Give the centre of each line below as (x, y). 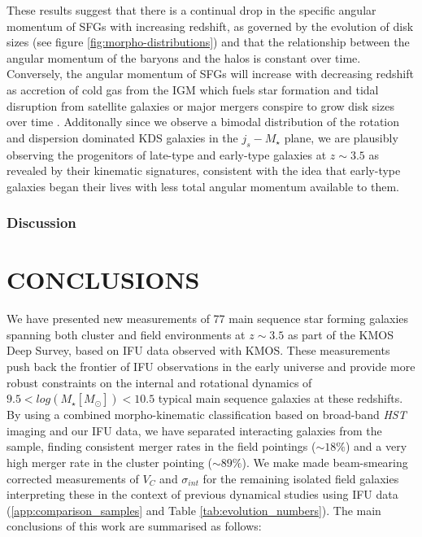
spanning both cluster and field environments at (126, 334)
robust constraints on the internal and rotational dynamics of (159, 382)
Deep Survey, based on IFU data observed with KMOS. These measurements (198, 350)
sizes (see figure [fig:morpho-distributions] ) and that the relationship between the (208, 42)
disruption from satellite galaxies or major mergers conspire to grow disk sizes (200, 105)
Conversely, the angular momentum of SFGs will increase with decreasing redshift (210, 74)
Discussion (41, 223)
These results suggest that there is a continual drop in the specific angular (191, 10)
